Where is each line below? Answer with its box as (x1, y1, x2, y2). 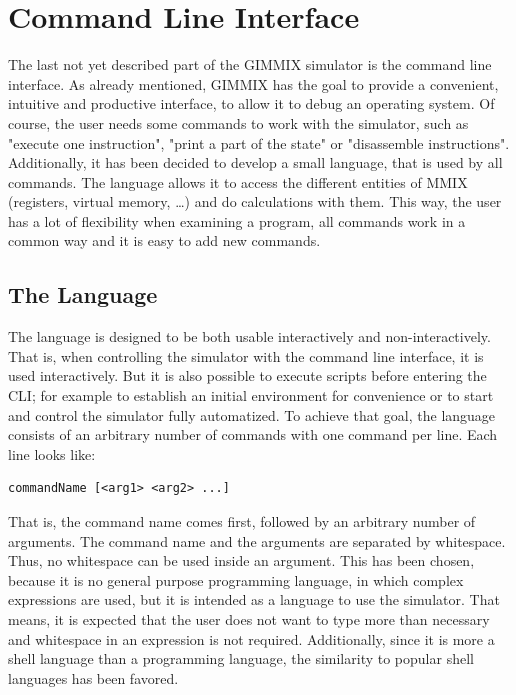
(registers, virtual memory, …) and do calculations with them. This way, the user (8, 191, 502, 212)
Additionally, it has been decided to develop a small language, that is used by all (8, 152, 503, 173)
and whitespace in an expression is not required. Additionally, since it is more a (8, 628, 495, 649)
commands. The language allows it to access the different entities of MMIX (8, 171, 468, 192)
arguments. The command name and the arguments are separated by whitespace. (8, 530, 506, 551)
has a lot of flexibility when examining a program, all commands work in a (8, 210, 466, 231)
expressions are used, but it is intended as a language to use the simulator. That (8, 589, 500, 610)
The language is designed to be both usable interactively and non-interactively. (8, 326, 491, 347)
